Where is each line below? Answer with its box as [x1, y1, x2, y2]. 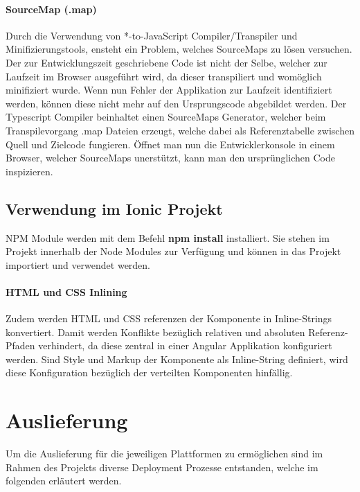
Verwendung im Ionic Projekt [6, 197, 223, 219]
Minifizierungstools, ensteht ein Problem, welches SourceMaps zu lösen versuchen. [6, 42, 352, 56]
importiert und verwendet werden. [6, 257, 151, 272]
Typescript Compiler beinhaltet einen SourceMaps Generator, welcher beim [6, 109, 326, 124]
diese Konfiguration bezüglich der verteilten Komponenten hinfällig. [6, 365, 293, 380]
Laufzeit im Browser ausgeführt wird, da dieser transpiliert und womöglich [6, 69, 322, 83]
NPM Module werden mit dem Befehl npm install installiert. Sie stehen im [6, 230, 330, 245]
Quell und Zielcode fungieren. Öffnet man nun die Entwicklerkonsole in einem [6, 137, 335, 151]
